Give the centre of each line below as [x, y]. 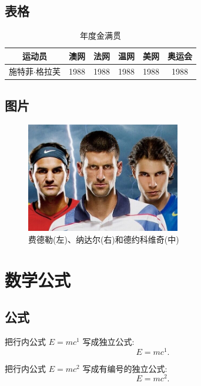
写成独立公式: [108, 341]
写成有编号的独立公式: [125, 368]
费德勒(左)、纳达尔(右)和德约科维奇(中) [104, 239]
